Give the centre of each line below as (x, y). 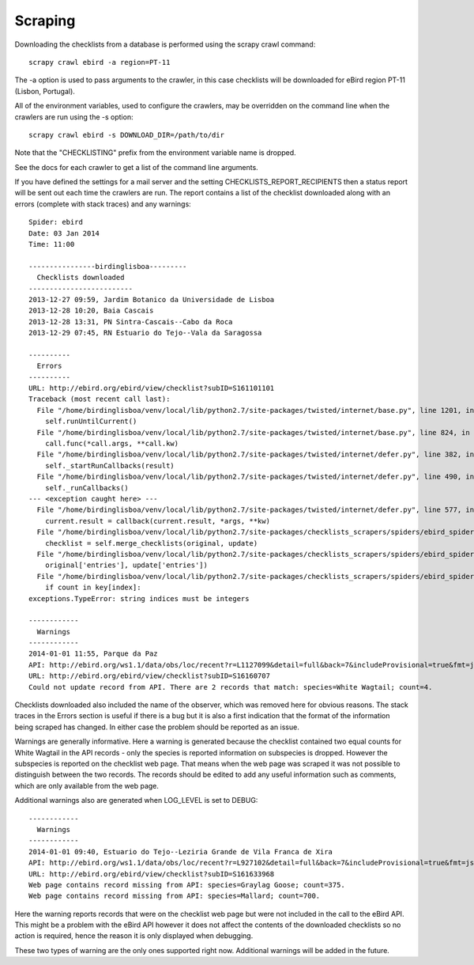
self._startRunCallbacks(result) (110, 465)
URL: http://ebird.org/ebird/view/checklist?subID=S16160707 (149, 676)
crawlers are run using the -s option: (74, 117)
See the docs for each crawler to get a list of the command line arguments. (136, 167)
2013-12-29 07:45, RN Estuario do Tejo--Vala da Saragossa (145, 333)
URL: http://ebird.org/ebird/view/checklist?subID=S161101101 (152, 388)
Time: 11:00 (52, 244)
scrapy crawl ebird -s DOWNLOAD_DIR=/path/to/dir (127, 135)
